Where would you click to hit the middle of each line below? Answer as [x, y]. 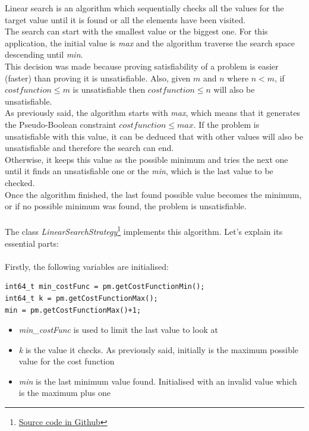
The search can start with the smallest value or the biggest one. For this [136, 31]
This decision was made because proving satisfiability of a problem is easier [142, 66]
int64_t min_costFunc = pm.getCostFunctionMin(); [105, 287]
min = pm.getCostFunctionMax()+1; [73, 310]
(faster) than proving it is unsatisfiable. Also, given [98, 78]
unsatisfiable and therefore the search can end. [89, 148]
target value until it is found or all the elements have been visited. [125, 19]
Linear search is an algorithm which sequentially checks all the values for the [144, 8]
